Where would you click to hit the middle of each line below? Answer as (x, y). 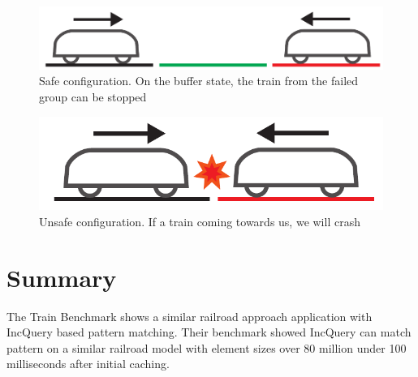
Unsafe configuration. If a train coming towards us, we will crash (200, 221)
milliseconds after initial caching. (88, 364)
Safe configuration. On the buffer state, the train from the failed (199, 81)
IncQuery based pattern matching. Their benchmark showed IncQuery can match (209, 332)
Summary (62, 277)
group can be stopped (93, 96)
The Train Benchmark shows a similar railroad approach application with (190, 316)
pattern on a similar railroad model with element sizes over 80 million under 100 (207, 347)
